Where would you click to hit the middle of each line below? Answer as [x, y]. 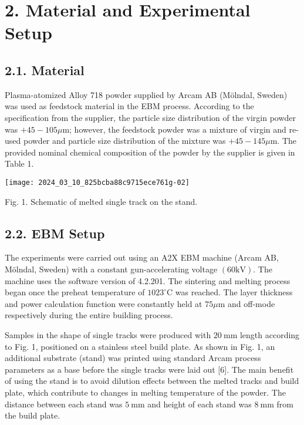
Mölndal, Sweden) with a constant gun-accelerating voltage [111, 269]
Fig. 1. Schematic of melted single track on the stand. [101, 201]
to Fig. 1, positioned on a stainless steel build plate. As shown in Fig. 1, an [140, 346]
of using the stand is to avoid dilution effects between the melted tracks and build [152, 381]
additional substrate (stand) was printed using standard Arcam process [133, 358]
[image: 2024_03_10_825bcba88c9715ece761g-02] [97, 182]
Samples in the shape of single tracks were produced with [108, 334]
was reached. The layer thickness [234, 292]
